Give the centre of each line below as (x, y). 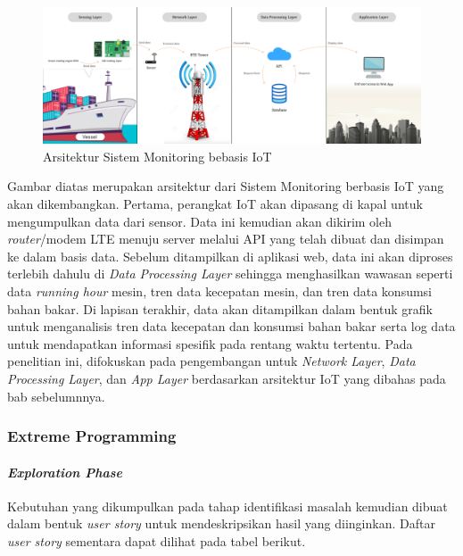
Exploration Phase (65, 472)
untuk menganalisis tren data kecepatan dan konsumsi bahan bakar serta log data (231, 326)
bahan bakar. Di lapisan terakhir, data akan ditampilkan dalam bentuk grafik (220, 308)
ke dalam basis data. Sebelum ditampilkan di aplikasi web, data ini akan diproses (230, 256)
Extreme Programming (92, 436)
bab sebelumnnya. (56, 396)
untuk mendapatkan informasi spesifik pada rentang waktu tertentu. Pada (210, 343)
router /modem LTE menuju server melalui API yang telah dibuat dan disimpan (226, 239)
